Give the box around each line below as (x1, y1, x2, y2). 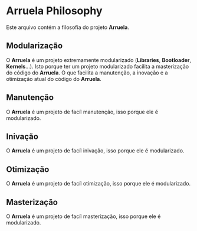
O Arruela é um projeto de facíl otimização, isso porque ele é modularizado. (6, 180, 191, 187)
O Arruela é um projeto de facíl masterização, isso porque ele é (6, 213, 161, 220)
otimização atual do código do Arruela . (6, 75, 101, 82)
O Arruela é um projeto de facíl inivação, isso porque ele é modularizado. (6, 147, 185, 154)
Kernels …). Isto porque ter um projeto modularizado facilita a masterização (6, 63, 189, 70)
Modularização (6, 41, 63, 51)
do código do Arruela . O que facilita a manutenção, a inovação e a (6, 69, 168, 76)
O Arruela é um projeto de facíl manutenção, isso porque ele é (6, 108, 158, 115)
